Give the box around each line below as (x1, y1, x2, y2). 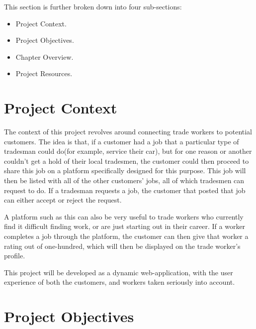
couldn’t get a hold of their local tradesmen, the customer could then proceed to (4, 155, 249, 166)
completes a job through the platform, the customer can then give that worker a (4, 231, 249, 241)
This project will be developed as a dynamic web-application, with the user (4, 267, 233, 277)
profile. (4, 250, 25, 261)
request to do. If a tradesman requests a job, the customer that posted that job (4, 185, 246, 195)
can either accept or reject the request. (4, 195, 122, 205)
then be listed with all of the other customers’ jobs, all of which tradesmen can (4, 175, 245, 186)
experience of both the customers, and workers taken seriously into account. (4, 277, 235, 287)
